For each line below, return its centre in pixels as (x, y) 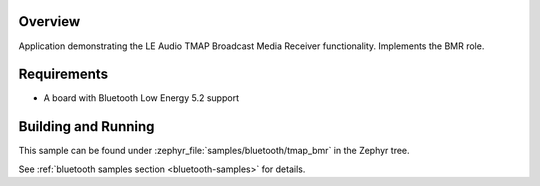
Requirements (63, 74)
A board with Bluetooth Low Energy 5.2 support (141, 98)
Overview (49, 21)
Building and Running (86, 126)
